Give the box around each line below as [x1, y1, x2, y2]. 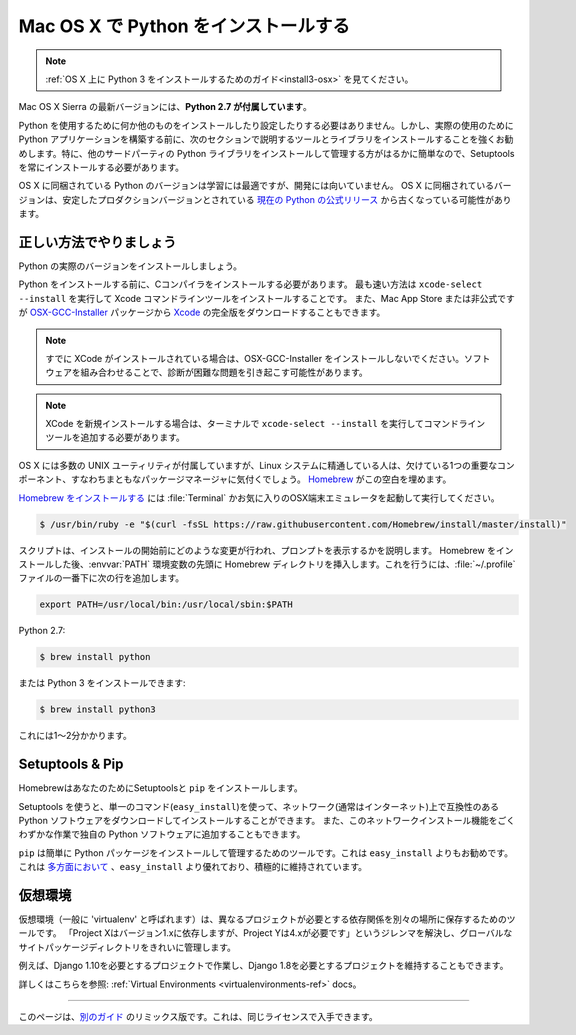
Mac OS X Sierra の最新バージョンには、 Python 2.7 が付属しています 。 [18, 101, 312, 113]
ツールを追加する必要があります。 [45, 431, 185, 444]
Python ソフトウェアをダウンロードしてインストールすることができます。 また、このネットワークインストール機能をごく [18, 815, 516, 826]
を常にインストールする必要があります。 [18, 161, 185, 173]
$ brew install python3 [39, 704, 157, 715]
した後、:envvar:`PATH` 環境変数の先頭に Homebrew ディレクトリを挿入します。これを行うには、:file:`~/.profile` [53, 558, 516, 570]
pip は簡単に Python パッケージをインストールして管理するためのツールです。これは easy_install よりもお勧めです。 [18, 846, 514, 859]
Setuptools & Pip [18, 756, 124, 773]
